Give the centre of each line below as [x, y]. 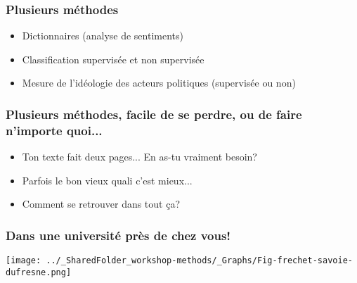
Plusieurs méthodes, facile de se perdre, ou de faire [154, 114]
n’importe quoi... [54, 130]
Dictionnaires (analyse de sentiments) [103, 36]
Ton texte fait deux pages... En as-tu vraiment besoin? [139, 157]
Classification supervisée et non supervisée [113, 59]
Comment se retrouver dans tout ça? [101, 204]
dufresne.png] [39, 272]
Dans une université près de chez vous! [118, 235]
